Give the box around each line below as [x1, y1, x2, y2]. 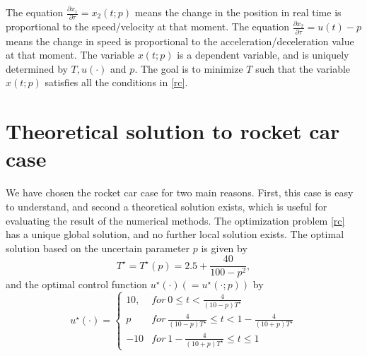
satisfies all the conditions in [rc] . [45, 75, 188, 90]
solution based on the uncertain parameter [6, 240, 190, 255]
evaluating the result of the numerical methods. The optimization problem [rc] [6, 213, 345, 227]
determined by [6, 61, 68, 76]
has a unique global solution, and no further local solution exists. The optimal [6, 227, 344, 242]
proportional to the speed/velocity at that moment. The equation [6, 19, 290, 34]
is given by [201, 240, 247, 255]
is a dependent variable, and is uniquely [177, 47, 349, 62]
